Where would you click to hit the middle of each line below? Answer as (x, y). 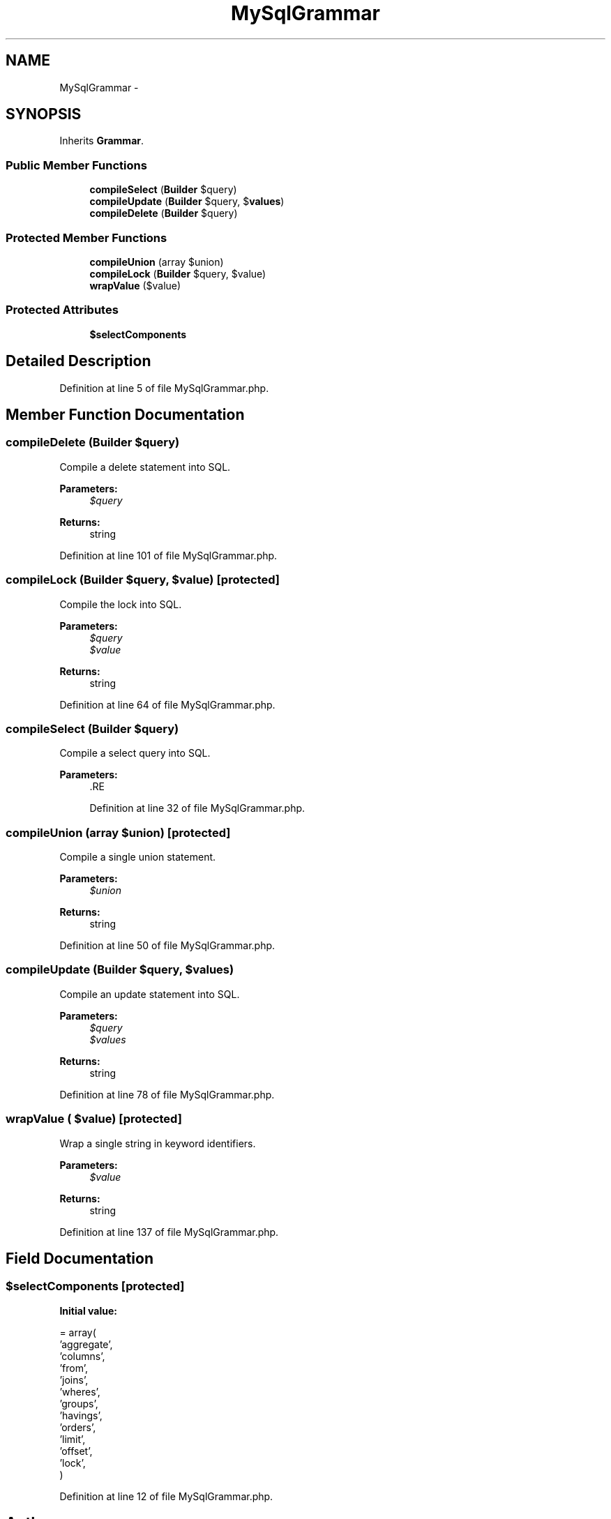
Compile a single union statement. (138, 857)
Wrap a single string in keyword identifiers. (158, 1143)
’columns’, (82, 1356)
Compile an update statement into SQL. (150, 994)
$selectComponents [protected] (95, 1286)
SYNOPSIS (44, 114)
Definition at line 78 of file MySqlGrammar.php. (167, 1094)
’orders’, (78, 1427)
